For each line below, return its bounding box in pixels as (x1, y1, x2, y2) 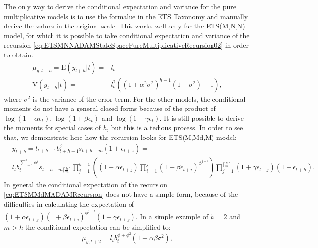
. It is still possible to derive (159, 112, 244, 123)
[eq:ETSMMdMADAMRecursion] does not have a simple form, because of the (4, 189, 238, 199)
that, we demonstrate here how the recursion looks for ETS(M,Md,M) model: (4, 132, 237, 142)
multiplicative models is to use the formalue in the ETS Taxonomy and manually (4, 11, 248, 21)
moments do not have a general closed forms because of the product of (4, 103, 216, 113)
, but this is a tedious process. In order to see (106, 122, 243, 133)
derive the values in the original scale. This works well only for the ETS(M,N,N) (4, 21, 245, 31)
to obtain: (4, 49, 33, 59)
